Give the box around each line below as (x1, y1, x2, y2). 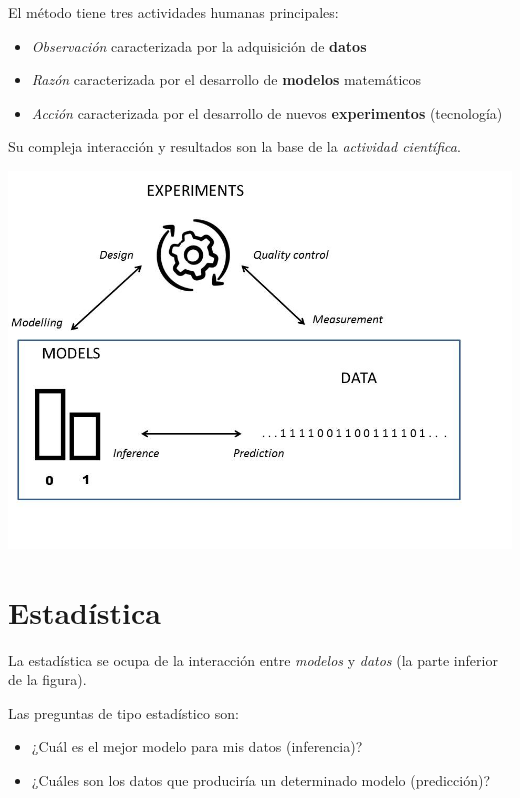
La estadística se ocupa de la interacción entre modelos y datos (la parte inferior (8, 649, 498, 670)
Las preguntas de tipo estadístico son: (8, 702, 239, 723)
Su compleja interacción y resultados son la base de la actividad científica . (8, 136, 461, 157)
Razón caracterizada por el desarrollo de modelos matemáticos (31, 69, 422, 90)
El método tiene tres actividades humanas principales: (8, 2, 339, 22)
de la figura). (8, 669, 87, 690)
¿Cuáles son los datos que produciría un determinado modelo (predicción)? (31, 770, 491, 791)
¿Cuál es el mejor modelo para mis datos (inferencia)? (31, 736, 363, 757)
